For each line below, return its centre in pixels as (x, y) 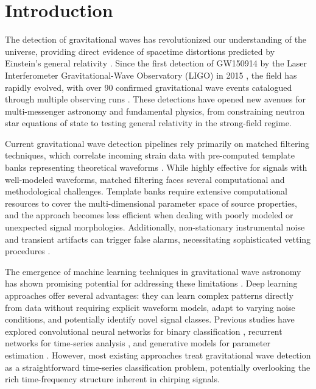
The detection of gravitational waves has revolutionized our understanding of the (156, 39)
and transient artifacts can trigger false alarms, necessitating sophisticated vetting (158, 239)
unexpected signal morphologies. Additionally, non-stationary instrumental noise (155, 227)
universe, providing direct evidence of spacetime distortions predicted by (140, 51)
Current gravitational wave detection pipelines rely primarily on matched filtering (157, 143)
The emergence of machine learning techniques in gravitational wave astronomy (153, 271)
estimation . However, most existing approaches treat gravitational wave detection (158, 355)
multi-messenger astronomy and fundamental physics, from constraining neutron (155, 111)
